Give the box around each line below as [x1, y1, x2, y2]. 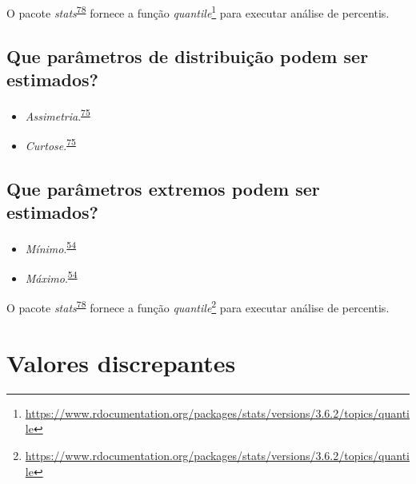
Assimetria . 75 [25, 105, 90, 124]
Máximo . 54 [25, 268, 78, 286]
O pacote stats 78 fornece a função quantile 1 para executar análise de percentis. [6, 2, 390, 21]
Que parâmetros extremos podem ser [6, 176, 320, 200]
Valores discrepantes [6, 346, 236, 379]
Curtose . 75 [25, 135, 76, 153]
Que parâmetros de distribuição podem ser [6, 43, 369, 68]
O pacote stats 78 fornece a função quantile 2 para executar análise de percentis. [6, 297, 390, 316]
